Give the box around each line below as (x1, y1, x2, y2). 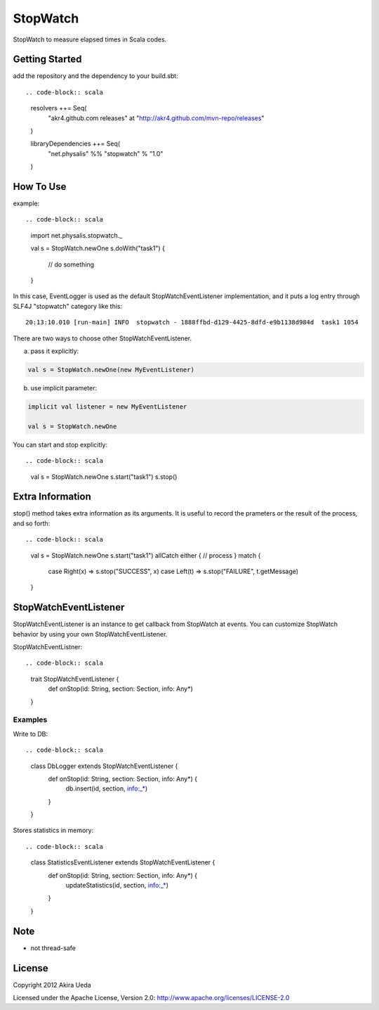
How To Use (13, 181, 67, 193)
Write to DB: (13, 729, 48, 738)
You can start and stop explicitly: (13, 440, 108, 449)
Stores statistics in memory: (13, 826, 94, 835)
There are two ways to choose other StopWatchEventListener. (13, 334, 192, 343)
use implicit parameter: (30, 383, 98, 392)
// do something (48, 260, 95, 269)
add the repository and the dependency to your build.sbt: (13, 72, 178, 80)
